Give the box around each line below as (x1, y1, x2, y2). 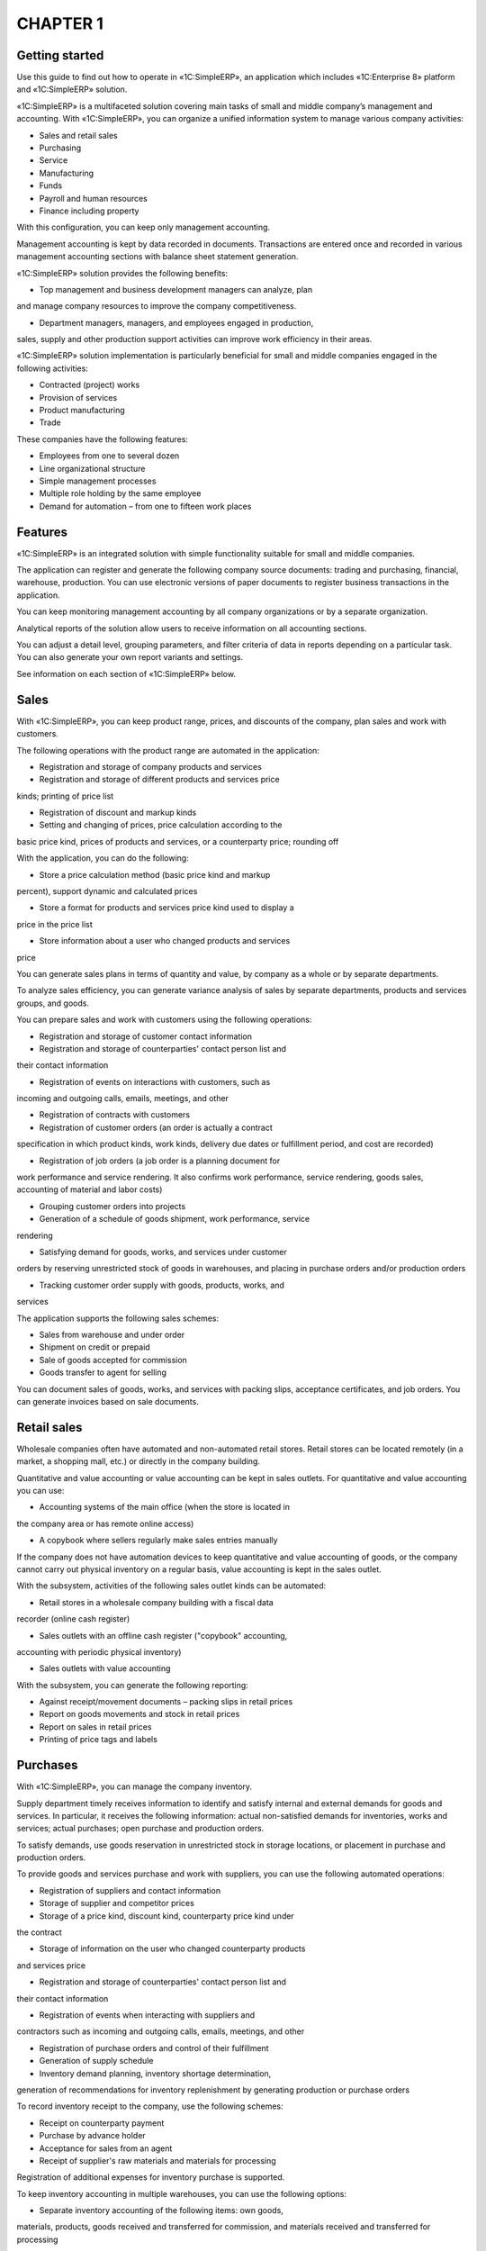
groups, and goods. (16, 998, 90, 1008)
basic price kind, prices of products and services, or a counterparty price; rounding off (16, 836, 339, 846)
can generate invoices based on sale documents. (16, 1396, 200, 1406)
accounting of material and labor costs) (16, 1184, 163, 1195)
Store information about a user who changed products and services (39, 936, 291, 946)
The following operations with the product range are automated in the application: (16, 745, 319, 755)
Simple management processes (39, 475, 157, 486)
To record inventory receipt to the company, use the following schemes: (16, 2101, 283, 2111)
